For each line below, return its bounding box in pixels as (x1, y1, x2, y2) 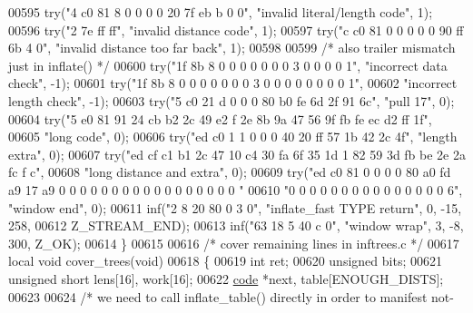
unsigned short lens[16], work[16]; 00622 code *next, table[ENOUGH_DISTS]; (8, 269, 444, 288)
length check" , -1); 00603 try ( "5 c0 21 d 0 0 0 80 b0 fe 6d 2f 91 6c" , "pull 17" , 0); (8, 91, 455, 110)
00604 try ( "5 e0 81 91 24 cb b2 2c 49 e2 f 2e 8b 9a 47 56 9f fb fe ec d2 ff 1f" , (8, 109, 432, 128)
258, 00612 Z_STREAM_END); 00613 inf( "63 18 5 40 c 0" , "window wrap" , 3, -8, (8, 216, 464, 235)
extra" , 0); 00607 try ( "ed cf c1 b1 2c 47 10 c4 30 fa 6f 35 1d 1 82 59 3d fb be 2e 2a (8, 144, 466, 163)
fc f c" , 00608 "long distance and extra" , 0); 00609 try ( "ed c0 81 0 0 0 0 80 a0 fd (8, 162, 451, 181)
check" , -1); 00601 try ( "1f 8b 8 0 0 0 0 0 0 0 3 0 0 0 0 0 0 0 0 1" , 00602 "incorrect (8, 73, 458, 93)
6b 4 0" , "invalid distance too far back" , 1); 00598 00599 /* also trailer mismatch (8, 38, 456, 57)
